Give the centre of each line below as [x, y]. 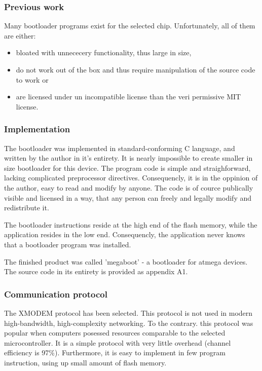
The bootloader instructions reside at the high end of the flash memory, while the [131, 224]
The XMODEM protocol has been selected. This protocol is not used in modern [128, 312]
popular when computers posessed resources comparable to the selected [115, 333]
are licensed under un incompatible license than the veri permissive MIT [128, 97]
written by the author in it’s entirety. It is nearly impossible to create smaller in [128, 158]
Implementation [37, 129]
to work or [32, 79]
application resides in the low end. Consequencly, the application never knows [125, 234]
